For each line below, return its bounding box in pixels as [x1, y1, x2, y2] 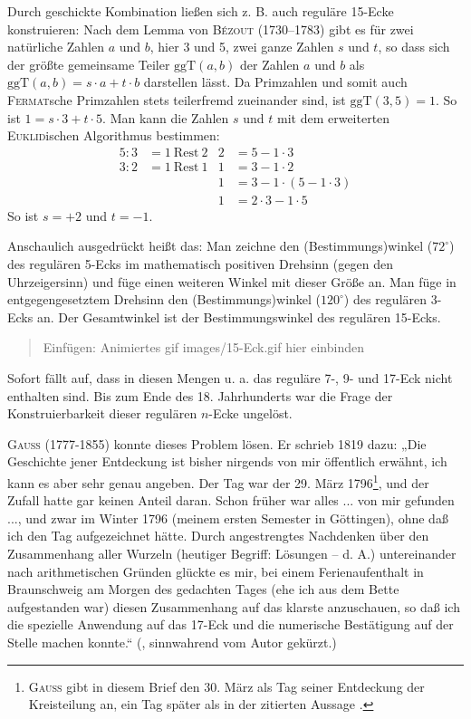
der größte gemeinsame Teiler [7, 54, 170, 73]
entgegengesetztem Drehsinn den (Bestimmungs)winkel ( [7, 290, 322, 309]
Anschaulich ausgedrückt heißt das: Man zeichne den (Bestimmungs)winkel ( [7, 236, 433, 255]
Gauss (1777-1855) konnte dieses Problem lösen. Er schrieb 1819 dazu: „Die [7, 434, 427, 453]
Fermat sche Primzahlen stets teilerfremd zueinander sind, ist [7, 90, 346, 109]
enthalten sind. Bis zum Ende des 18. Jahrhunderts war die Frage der [7, 386, 393, 405]
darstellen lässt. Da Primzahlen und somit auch [143, 72, 408, 91]
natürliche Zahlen [7, 37, 105, 56]
